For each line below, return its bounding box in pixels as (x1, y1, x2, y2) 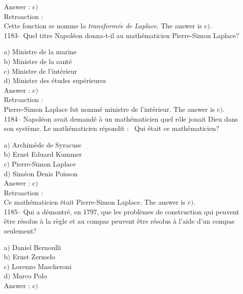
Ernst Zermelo (12, 252, 56, 262)
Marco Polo (12, 271, 47, 281)
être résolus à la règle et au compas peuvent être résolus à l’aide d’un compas (4, 216, 235, 226)
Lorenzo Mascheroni (12, 261, 72, 271)
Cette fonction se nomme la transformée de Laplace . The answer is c (4, 21, 207, 31)
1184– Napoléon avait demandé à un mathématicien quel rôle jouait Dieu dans (4, 113, 238, 124)
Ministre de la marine (12, 46, 77, 57)
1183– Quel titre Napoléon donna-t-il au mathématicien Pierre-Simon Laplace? (4, 30, 240, 40)
